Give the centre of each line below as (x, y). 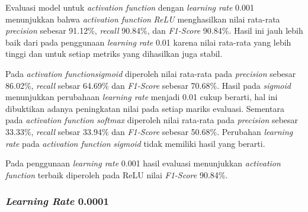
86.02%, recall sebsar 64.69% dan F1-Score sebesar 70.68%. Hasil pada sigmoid (148, 85)
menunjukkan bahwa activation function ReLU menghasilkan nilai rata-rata (143, 19)
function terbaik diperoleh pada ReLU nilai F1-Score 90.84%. (117, 174)
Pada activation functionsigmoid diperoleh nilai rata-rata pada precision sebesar (151, 73)
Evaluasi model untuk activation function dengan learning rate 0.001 (130, 7)
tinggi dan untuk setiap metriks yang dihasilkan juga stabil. (114, 54)
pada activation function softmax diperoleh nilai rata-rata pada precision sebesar (152, 120)
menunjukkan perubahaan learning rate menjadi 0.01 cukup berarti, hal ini (142, 97)
